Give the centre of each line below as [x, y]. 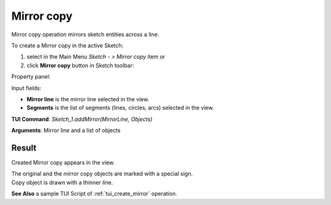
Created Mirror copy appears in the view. [63, 162]
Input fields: [26, 88]
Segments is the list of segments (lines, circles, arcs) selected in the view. [120, 108]
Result [24, 148]
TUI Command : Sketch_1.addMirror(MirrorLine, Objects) [82, 119]
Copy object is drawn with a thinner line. [62, 182]
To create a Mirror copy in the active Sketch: [67, 45]
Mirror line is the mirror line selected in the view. [88, 99]
